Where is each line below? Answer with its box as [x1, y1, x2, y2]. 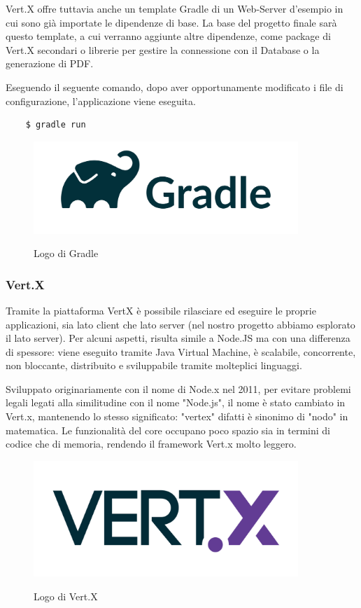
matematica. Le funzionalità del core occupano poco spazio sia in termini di [6, 422, 330, 437]
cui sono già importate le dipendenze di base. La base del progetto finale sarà [6, 15, 337, 29]
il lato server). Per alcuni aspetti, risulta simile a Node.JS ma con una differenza [6, 331, 351, 345]
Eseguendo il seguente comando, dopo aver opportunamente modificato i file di [6, 79, 344, 94]
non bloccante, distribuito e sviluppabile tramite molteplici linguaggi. [6, 358, 302, 373]
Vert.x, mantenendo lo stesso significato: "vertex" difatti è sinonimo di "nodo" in [6, 409, 348, 424]
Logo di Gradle [34, 246, 99, 261]
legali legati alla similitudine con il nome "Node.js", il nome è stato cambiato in [6, 395, 346, 410]
